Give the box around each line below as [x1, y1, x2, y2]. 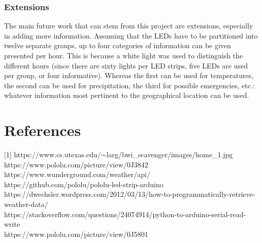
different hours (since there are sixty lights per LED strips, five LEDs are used [4, 60, 248, 71]
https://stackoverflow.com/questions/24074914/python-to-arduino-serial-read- [4, 209, 246, 219]
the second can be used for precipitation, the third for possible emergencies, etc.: [4, 80, 255, 90]
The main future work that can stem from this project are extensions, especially [4, 20, 253, 31]
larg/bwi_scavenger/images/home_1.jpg [106, 149, 233, 160]
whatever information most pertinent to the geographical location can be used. [4, 90, 249, 100]
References [4, 120, 81, 141]
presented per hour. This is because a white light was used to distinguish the [4, 50, 243, 60]
